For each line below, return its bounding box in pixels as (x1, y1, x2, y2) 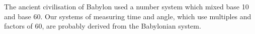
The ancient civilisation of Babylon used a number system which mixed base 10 (4, 1, 249, 11)
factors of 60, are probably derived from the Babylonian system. (4, 21, 201, 31)
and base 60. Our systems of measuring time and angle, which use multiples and (4, 11, 251, 21)
